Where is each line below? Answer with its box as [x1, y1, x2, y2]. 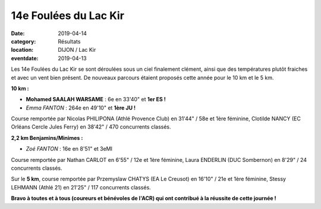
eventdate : [11, 54, 39, 62]
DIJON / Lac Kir [58, 46, 96, 54]
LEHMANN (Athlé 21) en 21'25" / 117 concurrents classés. [11, 183, 151, 191]
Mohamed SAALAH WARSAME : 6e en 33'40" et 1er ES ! [26, 96, 166, 103]
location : [11, 46, 34, 54]
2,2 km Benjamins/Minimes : [11, 134, 83, 141]
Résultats [58, 38, 81, 45]
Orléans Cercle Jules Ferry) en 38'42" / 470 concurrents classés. [11, 123, 172, 130]
